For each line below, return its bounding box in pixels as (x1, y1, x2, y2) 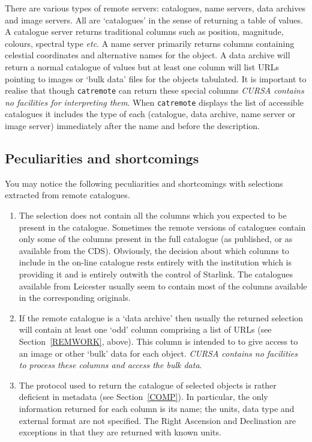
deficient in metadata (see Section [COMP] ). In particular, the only (19, 390, 268, 403)
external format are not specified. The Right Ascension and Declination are (19, 414, 296, 426)
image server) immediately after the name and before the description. (5, 120, 260, 132)
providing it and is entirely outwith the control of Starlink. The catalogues (19, 268, 293, 280)
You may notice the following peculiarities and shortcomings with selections (5, 177, 283, 189)
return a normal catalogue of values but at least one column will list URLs (5, 60, 279, 73)
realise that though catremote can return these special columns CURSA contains (5, 84, 304, 97)
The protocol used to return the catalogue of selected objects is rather (19, 378, 277, 391)
